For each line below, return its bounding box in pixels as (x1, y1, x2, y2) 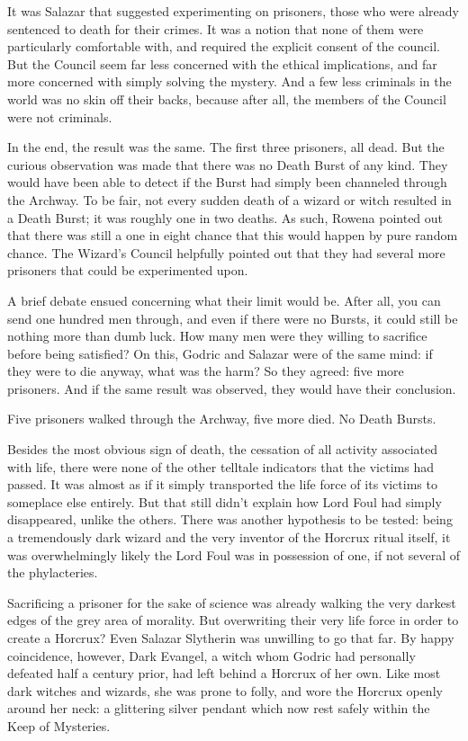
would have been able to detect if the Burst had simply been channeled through (7, 173, 447, 192)
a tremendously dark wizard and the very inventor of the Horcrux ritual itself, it (7, 528, 451, 547)
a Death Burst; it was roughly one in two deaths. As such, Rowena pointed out (7, 208, 444, 227)
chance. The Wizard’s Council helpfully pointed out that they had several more (7, 243, 445, 262)
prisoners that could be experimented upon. (7, 261, 248, 280)
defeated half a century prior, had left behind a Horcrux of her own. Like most (7, 664, 441, 683)
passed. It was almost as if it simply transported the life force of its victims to (7, 475, 437, 494)
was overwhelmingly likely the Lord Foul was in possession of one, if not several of (7, 545, 461, 564)
